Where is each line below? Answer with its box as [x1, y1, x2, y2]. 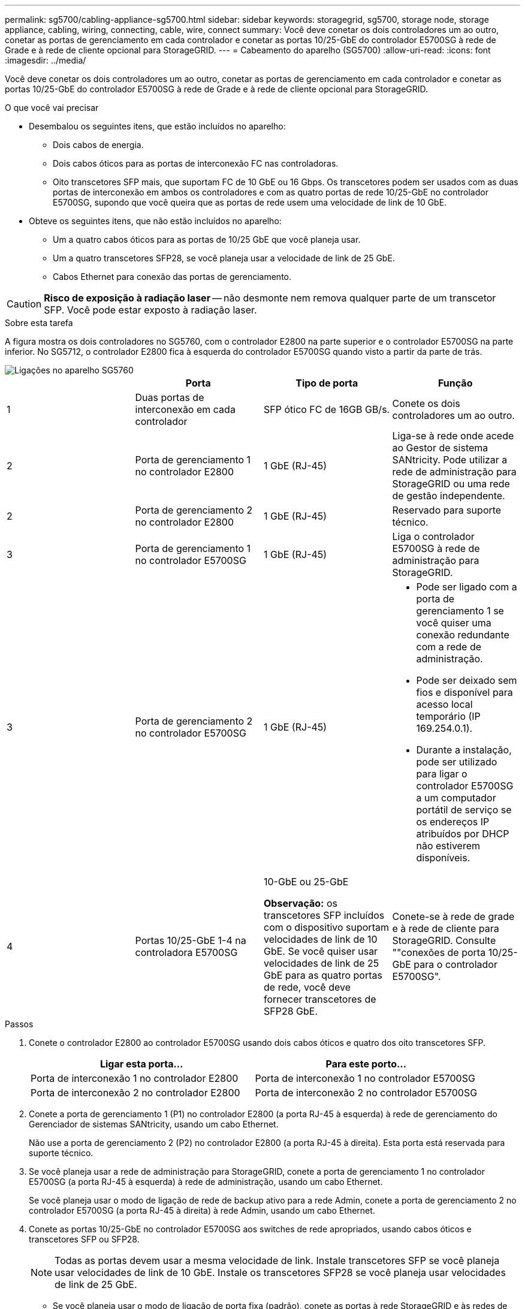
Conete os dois [392, 397, 460, 409]
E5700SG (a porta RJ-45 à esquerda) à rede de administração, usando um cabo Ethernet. [29, 1177, 383, 1187]
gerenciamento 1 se [416, 605, 504, 617]
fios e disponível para [416, 686, 513, 698]
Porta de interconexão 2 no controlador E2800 [31, 1087, 240, 1099]
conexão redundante [416, 629, 509, 641]
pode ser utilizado [416, 756, 497, 768]
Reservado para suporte [392, 504, 502, 516]
